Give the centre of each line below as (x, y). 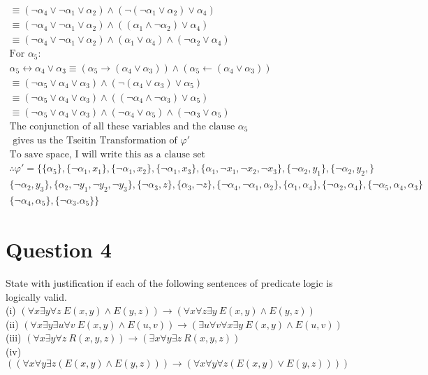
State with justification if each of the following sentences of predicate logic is (169, 283)
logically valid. (36, 296)
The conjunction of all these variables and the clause (122, 126)
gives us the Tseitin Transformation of (95, 141)
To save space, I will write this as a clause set (107, 155)
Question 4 (59, 249)
